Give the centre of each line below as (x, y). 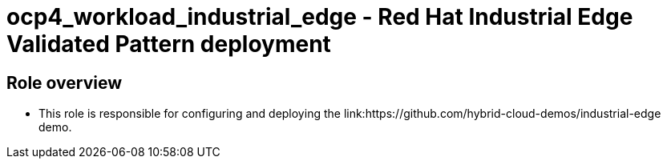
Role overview (65, 82)
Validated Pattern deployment (169, 44)
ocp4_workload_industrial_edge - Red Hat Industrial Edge (320, 17)
